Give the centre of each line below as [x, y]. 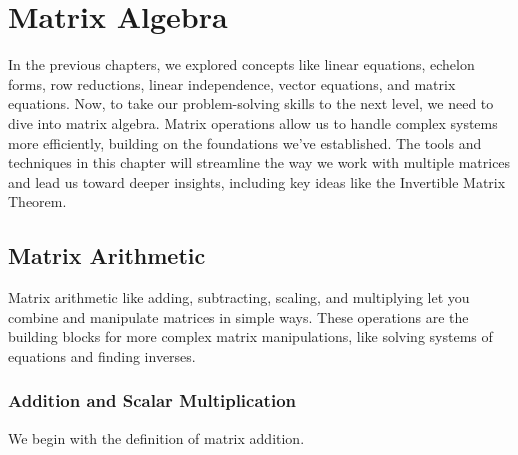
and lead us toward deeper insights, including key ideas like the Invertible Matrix [257, 181]
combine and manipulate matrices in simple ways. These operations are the [238, 316]
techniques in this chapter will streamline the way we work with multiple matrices [259, 162]
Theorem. [37, 201]
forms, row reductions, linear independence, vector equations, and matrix [232, 83]
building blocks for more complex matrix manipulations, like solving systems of [250, 336]
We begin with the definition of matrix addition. [156, 437]
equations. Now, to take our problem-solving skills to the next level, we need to [251, 103]
